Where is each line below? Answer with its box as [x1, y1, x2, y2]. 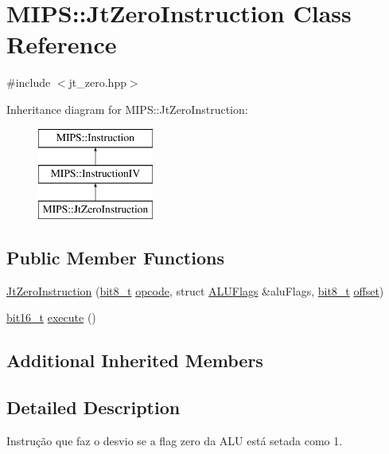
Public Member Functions [6, 245, 224, 269]
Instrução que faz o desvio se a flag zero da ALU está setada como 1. [6, 432, 343, 448]
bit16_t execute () [6, 309, 96, 326]
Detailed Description [6, 395, 181, 420]
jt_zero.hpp [68, 74, 126, 91]
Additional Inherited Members [6, 348, 263, 373]
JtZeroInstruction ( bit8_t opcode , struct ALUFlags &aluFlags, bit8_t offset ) [6, 282, 384, 299]
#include [6, 74, 51, 91]
